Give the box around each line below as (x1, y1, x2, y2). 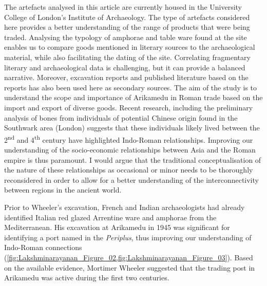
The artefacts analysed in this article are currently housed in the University (4, 2, 242, 12)
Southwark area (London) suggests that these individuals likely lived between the (4, 122, 260, 133)
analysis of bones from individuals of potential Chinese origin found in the (4, 112, 238, 123)
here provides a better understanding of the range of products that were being (4, 22, 250, 32)
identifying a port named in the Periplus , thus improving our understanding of (4, 232, 252, 242)
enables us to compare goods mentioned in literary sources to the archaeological (4, 42, 255, 52)
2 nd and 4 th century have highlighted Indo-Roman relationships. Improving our (4, 132, 253, 145)
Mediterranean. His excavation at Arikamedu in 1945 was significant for (4, 222, 230, 233)
